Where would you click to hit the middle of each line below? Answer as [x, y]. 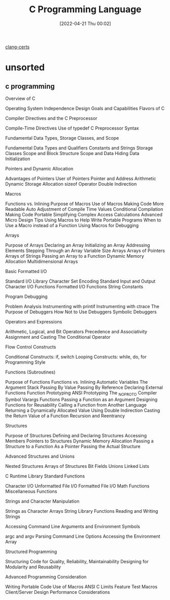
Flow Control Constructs [31, 347]
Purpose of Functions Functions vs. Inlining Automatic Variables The [77, 382]
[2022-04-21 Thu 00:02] [85, 23]
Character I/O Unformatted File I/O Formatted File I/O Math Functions [77, 486]
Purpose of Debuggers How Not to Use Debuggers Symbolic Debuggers [81, 312]
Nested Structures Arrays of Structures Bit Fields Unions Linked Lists [77, 466]
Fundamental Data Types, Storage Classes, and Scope [62, 138]
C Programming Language [85, 9]
